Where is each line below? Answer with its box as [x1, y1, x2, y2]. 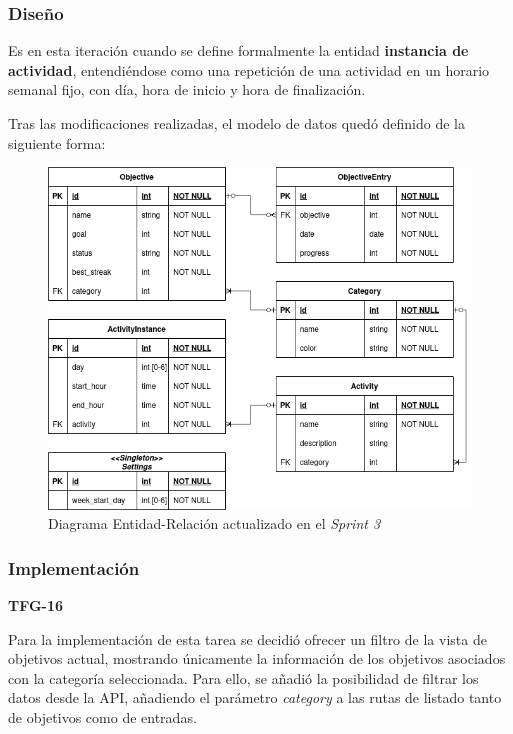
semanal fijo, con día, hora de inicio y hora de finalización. [8, 79, 366, 100]
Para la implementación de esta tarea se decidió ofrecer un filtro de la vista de [8, 628, 487, 649]
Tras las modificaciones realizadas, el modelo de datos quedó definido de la [8, 113, 466, 133]
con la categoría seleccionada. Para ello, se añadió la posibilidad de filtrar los [8, 667, 479, 688]
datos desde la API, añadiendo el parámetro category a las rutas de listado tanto [8, 687, 502, 708]
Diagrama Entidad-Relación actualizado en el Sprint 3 [48, 513, 381, 534]
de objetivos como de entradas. [8, 706, 197, 727]
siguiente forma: [8, 132, 106, 153]
